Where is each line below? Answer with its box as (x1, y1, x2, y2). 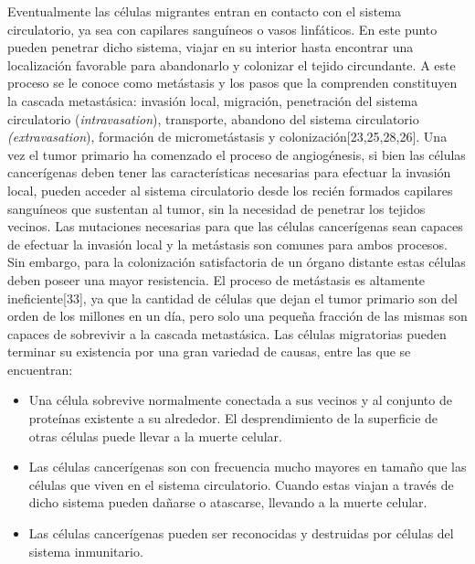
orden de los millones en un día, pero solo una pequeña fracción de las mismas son (7, 306, 468, 325)
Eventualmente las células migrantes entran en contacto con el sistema (7, 2, 402, 20)
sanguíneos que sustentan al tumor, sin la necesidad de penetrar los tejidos (7, 198, 426, 218)
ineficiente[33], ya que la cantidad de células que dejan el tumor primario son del (7, 288, 458, 307)
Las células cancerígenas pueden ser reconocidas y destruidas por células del (28, 524, 454, 543)
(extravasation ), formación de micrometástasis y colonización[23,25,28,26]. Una (7, 127, 448, 146)
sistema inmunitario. (28, 541, 143, 560)
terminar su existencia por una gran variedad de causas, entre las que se (7, 342, 411, 361)
